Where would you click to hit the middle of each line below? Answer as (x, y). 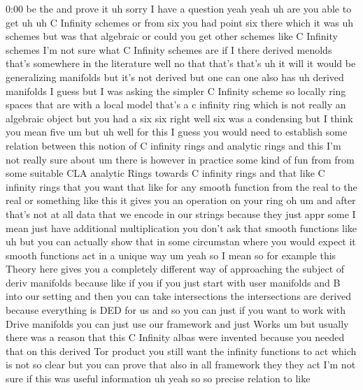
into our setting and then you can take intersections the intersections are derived (179, 296)
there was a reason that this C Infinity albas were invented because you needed (175, 337)
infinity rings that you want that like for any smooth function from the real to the (181, 186)
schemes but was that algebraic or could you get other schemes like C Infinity (172, 36)
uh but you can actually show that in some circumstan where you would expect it (181, 241)
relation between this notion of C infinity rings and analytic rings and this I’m (173, 145)
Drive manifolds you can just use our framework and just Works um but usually (177, 323)
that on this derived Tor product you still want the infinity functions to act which (181, 351)
